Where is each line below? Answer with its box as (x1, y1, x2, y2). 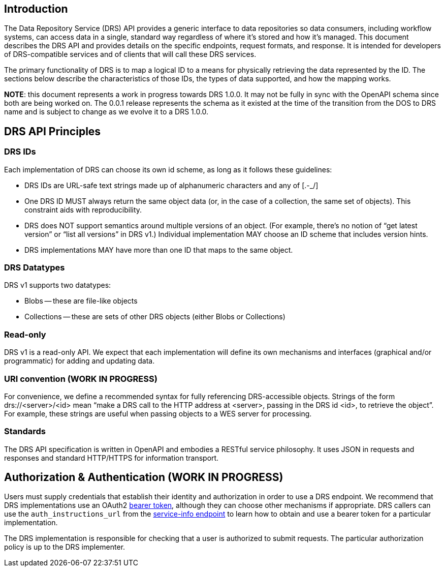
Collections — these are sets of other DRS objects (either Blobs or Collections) (24, 312, 285, 321)
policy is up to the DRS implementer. (4, 543, 125, 552)
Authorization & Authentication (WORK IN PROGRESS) (4, 471, 283, 484)
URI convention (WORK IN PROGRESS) (4, 373, 157, 384)
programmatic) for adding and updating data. (4, 356, 155, 366)
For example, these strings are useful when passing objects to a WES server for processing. (4, 409, 312, 418)
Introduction (4, 3, 68, 15)
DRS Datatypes (4, 262, 65, 273)
